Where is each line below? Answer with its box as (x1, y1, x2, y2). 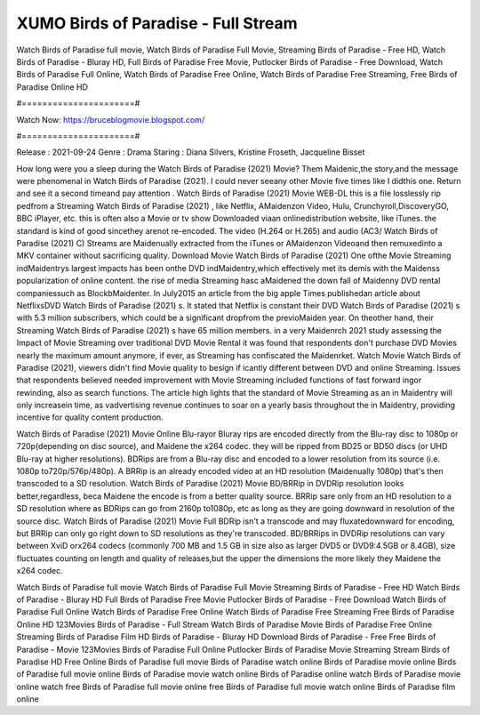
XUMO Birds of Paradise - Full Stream (16, 13, 298, 33)
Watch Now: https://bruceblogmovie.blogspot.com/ (16, 114, 204, 125)
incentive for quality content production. (16, 412, 164, 422)
